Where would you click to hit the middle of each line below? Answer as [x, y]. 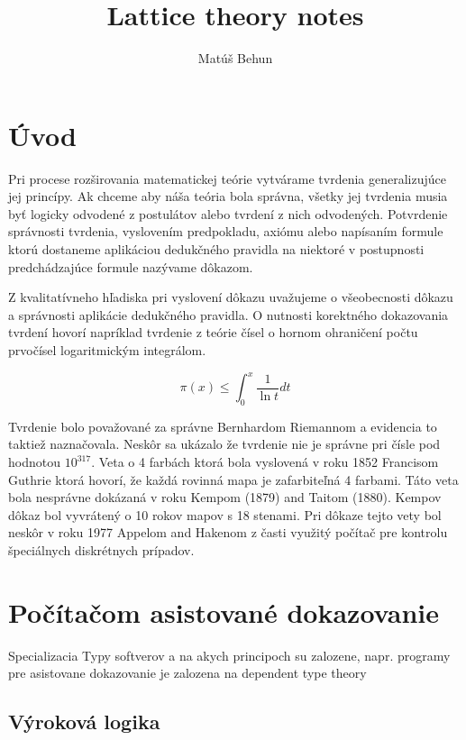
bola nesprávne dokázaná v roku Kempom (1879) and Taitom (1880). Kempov [225, 497]
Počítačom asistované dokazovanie [224, 612]
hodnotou [34, 462]
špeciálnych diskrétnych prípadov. [101, 550]
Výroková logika [84, 722]
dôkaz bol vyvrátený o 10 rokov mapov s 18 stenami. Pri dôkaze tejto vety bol [225, 514]
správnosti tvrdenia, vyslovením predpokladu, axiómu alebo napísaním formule [226, 231]
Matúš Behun [235, 58]
